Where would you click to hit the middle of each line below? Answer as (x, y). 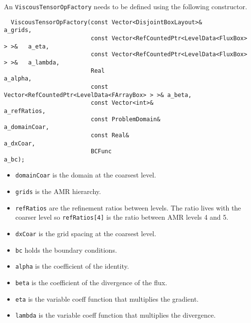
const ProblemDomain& (125, 119)
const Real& (110, 135)
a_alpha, (18, 79)
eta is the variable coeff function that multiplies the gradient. (107, 299)
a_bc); (14, 159)
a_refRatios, (25, 111)
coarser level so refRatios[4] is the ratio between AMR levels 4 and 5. (122, 217)
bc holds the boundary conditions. (66, 250)
